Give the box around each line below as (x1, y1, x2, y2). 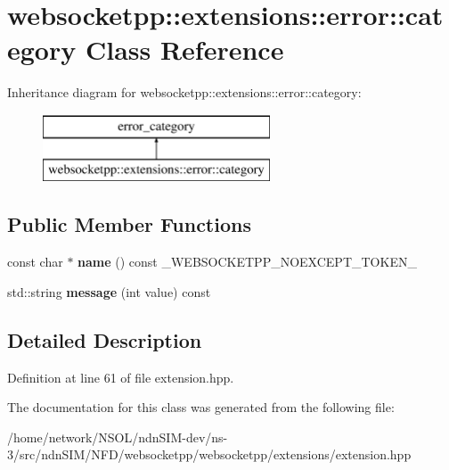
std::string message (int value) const (7, 282, 211, 301)
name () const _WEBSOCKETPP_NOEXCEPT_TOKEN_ (78, 252, 417, 271)
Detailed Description (7, 326, 202, 353)
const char (7, 252, 63, 271)
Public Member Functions (7, 210, 251, 238)
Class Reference (85, 31, 284, 68)
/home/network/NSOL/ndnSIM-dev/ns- (7, 427, 228, 446)
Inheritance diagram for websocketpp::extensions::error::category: (7, 83, 362, 102)
